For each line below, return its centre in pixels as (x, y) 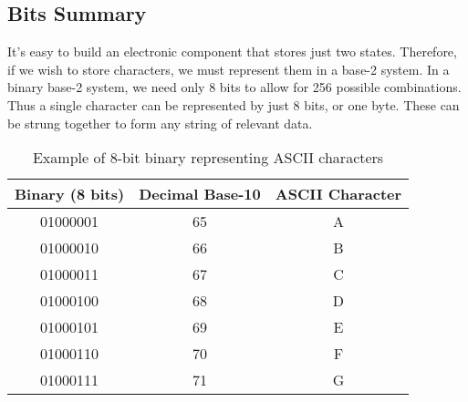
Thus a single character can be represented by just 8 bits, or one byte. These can (234, 104)
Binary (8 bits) (70, 194)
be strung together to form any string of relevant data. (160, 123)
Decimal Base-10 (200, 194)
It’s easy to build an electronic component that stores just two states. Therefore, (232, 52)
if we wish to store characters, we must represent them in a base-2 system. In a (229, 69)
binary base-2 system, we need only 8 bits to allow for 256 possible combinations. (234, 87)
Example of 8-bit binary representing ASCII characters (208, 158)
